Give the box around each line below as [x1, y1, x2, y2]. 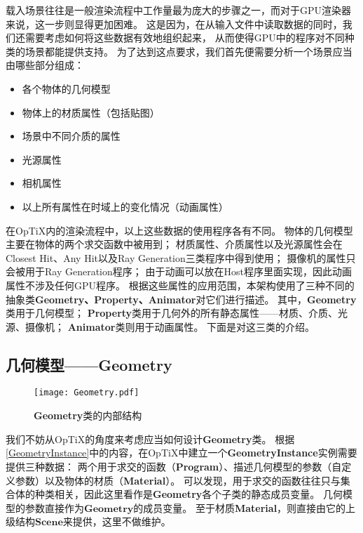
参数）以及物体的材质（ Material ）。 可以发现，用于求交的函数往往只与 [15, 473, 341, 487]
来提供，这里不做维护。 [62, 514, 171, 529]
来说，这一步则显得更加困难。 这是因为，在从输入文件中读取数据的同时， [6, 16, 343, 31]
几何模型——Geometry [6, 353, 172, 375]
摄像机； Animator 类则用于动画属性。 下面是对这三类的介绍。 [25, 319, 315, 334]
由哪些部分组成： [6, 58, 84, 72]
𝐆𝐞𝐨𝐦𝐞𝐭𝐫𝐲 [84, 504, 134, 514]
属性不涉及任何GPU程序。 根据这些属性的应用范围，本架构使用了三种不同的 [6, 277, 355, 292]
